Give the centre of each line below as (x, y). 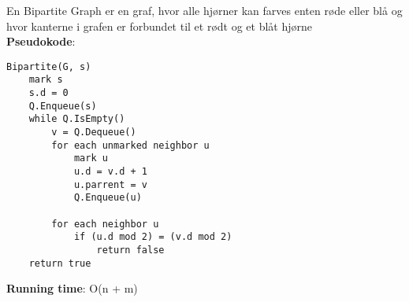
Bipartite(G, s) (49, 66)
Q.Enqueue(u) (108, 198)
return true (60, 263)
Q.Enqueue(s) (63, 106)
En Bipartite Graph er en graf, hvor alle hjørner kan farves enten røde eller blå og (204, 10)
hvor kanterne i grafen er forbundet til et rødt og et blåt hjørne (160, 26)
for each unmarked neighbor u (130, 145)
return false (130, 250)
